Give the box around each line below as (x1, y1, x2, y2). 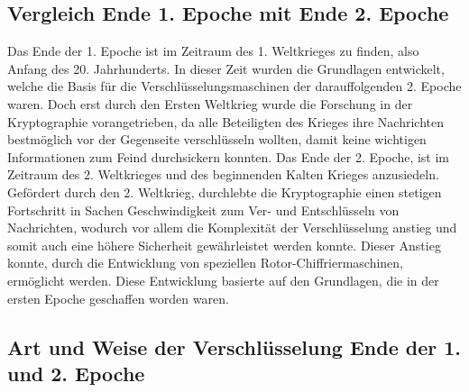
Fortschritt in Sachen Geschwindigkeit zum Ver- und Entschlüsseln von (7, 200, 400, 219)
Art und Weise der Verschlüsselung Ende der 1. (7, 333, 462, 360)
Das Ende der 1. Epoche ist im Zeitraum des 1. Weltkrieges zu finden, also (7, 41, 419, 60)
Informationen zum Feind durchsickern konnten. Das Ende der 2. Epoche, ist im (7, 147, 450, 166)
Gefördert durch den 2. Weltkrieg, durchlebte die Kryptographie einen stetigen (7, 182, 442, 201)
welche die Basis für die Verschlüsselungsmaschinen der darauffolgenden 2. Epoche (7, 77, 462, 96)
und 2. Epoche (7, 359, 145, 387)
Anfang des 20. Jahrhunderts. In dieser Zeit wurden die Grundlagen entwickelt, (7, 59, 445, 77)
